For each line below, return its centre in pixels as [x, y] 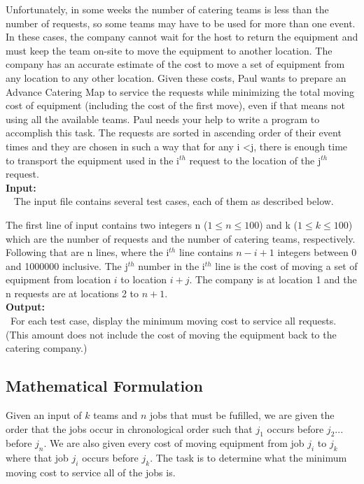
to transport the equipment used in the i [92, 160]
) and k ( [279, 224]
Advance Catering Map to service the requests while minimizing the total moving [180, 91]
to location [144, 279]
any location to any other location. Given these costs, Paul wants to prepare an [176, 77]
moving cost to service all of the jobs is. [91, 472]
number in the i [171, 265]
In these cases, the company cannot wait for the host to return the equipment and [182, 37]
